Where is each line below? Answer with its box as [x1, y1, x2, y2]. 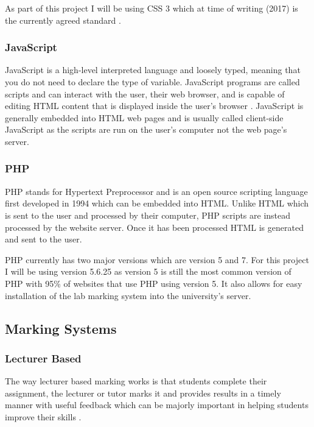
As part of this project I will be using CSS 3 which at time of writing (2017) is [5, 2, 298, 14]
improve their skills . [5, 410, 82, 423]
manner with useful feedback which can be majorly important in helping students [5, 398, 309, 411]
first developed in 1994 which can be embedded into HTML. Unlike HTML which [5, 197, 309, 210]
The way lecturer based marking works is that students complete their [5, 375, 267, 387]
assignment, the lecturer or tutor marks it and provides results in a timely [5, 386, 281, 399]
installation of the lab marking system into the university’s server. [5, 289, 251, 302]
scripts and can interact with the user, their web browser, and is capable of [5, 87, 285, 100]
